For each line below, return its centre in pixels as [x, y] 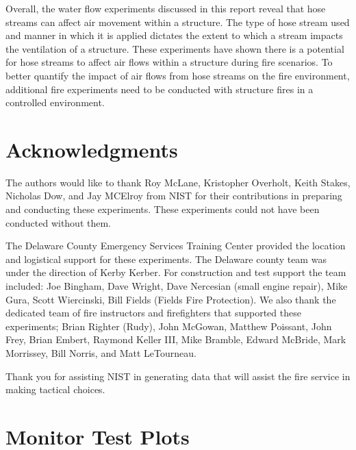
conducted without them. [59, 222]
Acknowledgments [92, 149]
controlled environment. [55, 102]
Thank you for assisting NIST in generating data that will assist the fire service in [178, 376]
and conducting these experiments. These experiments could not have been [163, 209]
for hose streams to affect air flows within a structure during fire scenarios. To [169, 62]
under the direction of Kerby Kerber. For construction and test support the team [176, 272]
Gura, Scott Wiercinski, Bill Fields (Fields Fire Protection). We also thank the [171, 299]
